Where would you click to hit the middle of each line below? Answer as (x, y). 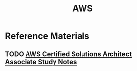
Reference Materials (47, 36)
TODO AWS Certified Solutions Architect (68, 54)
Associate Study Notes (41, 62)
